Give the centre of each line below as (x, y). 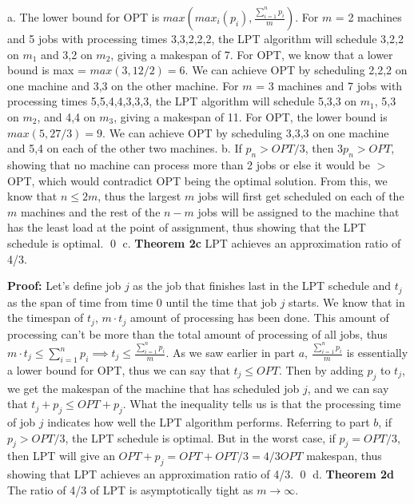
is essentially (377, 353)
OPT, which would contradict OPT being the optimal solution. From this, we (197, 180)
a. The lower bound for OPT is (84, 17)
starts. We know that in (347, 302)
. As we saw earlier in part (231, 353)
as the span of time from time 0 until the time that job (142, 302)
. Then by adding (321, 369)
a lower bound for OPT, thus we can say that (119, 369)
